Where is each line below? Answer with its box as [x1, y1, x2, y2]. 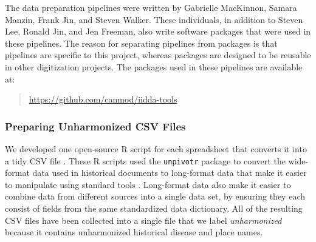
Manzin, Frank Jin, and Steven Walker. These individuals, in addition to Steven [5, 13, 303, 25]
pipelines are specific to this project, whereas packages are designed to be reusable [5, 49, 311, 61]
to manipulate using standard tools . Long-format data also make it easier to [5, 178, 291, 190]
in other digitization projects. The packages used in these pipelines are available [5, 60, 303, 73]
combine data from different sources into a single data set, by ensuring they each [5, 190, 306, 203]
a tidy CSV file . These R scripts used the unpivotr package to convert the [5, 154, 286, 167]
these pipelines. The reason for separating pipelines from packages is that [5, 36, 278, 49]
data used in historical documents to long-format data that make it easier [32, 166, 307, 179]
